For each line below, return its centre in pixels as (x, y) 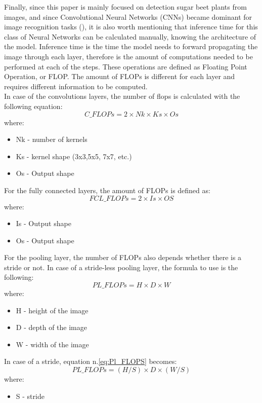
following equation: (33, 106)
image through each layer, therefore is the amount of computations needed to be (128, 56)
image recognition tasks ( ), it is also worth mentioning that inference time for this (131, 27)
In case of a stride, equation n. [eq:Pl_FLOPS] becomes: (91, 361)
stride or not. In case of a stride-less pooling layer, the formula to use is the (121, 267)
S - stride (30, 396)
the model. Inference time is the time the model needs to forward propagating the (131, 46)
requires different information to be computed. (76, 86)
